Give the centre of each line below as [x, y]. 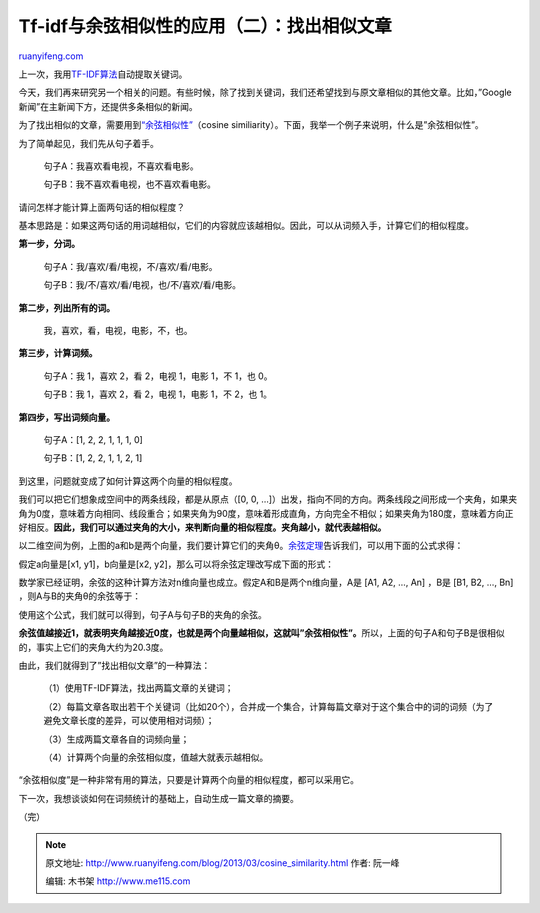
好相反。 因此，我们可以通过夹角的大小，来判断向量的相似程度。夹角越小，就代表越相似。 [202, 527]
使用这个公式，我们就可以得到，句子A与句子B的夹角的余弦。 [142, 614]
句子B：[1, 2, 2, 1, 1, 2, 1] [93, 458]
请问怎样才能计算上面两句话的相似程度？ [101, 207]
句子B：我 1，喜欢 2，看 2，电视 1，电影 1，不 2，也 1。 [158, 394]
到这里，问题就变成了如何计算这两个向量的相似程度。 [128, 481]
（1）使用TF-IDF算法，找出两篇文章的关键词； [138, 688]
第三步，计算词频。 [58, 353]
